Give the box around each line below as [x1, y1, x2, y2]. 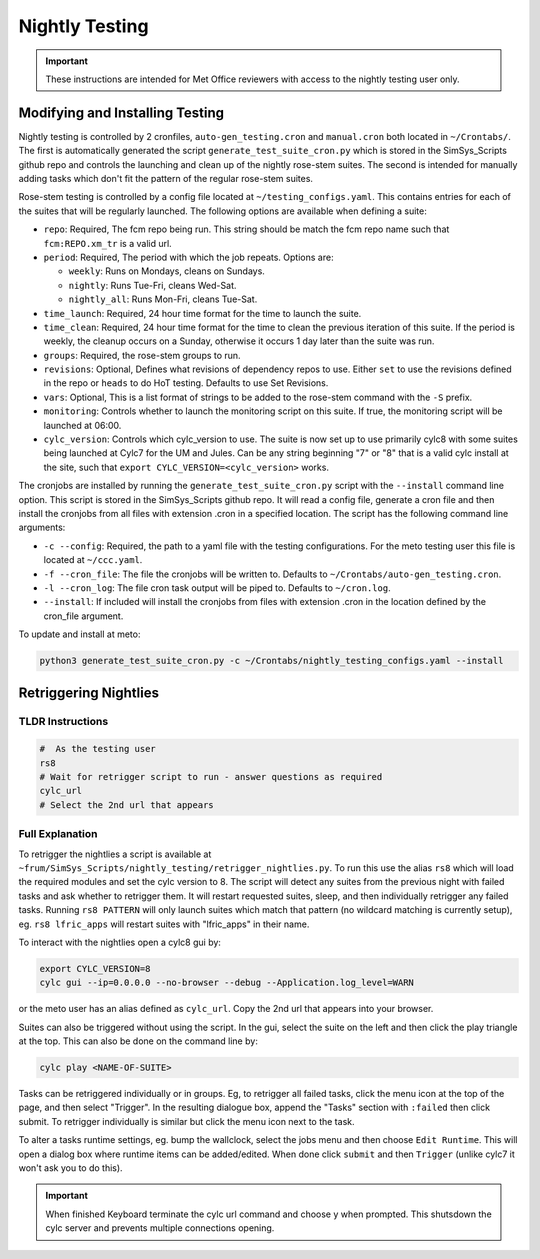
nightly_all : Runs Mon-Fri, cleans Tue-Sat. [68, 293, 258, 305]
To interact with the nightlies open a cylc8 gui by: [18, 936, 222, 948]
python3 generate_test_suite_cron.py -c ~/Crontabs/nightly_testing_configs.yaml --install [39, 655, 504, 667]
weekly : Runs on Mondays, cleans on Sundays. [68, 265, 265, 277]
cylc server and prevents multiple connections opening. [45, 1222, 275, 1234]
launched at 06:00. [43, 419, 122, 431]
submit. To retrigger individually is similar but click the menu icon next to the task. [18, 1115, 355, 1127]
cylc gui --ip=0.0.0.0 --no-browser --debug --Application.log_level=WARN [39, 977, 415, 989]
